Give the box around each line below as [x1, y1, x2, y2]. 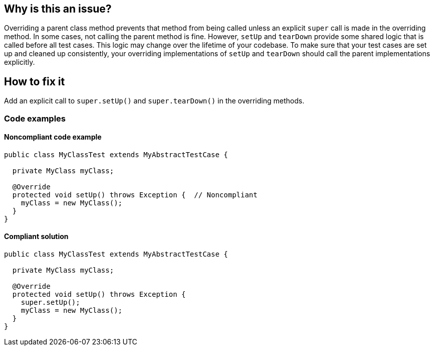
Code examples [4, 113, 66, 124]
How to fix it [4, 75, 65, 88]
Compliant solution [4, 232, 69, 241]
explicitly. [4, 58, 35, 67]
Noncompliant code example [4, 133, 102, 142]
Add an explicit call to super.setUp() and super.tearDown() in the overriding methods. [4, 96, 305, 105]
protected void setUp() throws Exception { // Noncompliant [12, 190, 258, 199]
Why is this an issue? [4, 3, 112, 15]
